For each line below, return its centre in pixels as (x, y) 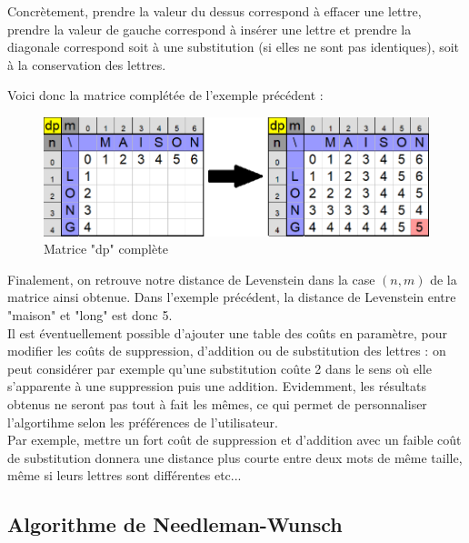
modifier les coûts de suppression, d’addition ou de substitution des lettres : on (227, 351)
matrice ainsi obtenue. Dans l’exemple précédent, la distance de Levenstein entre (232, 297)
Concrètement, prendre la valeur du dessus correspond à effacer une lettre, (215, 11)
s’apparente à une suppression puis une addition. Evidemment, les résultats (217, 386)
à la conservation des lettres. (87, 64)
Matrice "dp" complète (106, 249)
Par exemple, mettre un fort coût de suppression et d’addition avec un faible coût (234, 440)
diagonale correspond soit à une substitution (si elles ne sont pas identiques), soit (234, 47)
